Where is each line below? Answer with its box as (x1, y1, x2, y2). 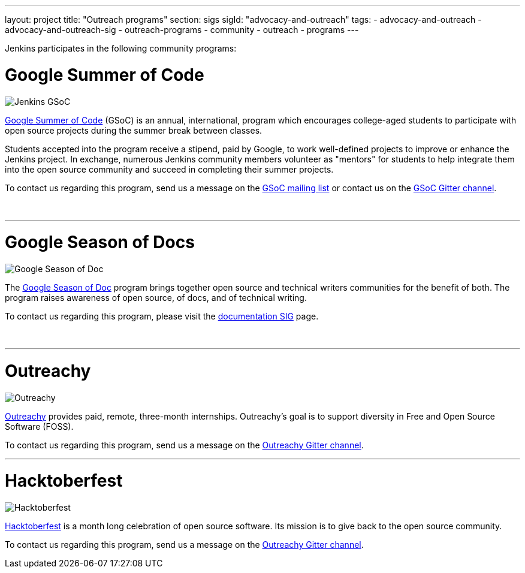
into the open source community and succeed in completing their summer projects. (5, 164, 334, 174)
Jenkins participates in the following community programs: (5, 43, 237, 53)
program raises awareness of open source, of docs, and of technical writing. (5, 292, 307, 303)
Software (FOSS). (5, 421, 74, 432)
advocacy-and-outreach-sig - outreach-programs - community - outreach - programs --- (5, 25, 359, 35)
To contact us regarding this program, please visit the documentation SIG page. (5, 311, 319, 321)
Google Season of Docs (5, 232, 195, 253)
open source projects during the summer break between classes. (5, 125, 262, 135)
